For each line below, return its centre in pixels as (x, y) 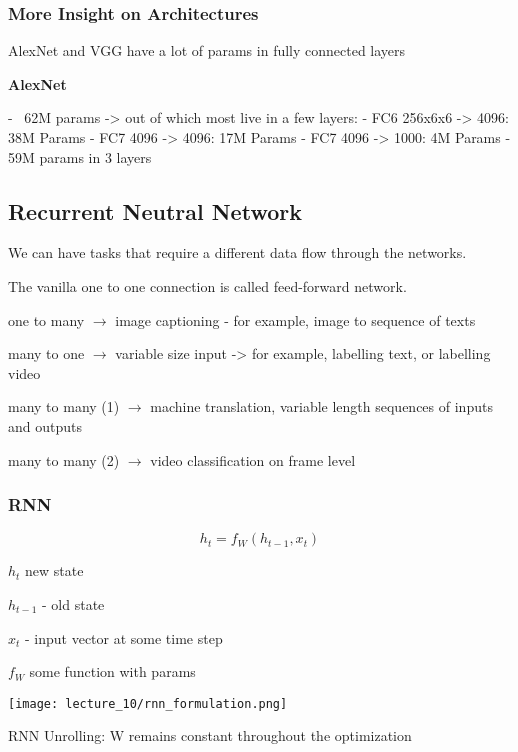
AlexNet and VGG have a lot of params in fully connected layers (207, 50)
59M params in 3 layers (80, 156)
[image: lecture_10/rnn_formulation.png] (148, 703)
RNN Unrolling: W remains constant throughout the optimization (210, 735)
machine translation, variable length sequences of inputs (321, 406)
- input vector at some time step (124, 637)
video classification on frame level (253, 459)
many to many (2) (64, 459)
